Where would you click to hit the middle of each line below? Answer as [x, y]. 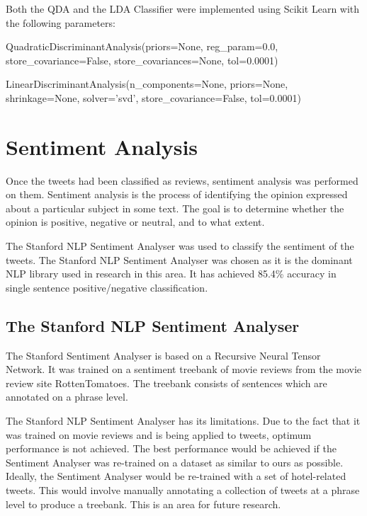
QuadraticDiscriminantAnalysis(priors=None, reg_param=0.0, [142, 46]
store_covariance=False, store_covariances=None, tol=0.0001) [142, 60]
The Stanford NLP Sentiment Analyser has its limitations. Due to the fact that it [183, 421]
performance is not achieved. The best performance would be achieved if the [171, 448]
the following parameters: [61, 22]
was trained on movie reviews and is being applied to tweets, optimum [159, 434]
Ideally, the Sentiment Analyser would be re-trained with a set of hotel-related [176, 476]
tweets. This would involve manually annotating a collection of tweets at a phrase [183, 489]
